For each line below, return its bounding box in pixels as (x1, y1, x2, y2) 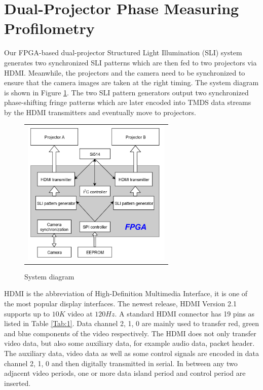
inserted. (4, 377, 31, 388)
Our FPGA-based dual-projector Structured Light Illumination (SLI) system (4, 47, 242, 58)
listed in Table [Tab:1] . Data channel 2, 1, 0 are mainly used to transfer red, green (4, 318, 259, 329)
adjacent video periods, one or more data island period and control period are (4, 368, 246, 378)
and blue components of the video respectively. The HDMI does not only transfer (4, 328, 256, 338)
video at (67, 308, 93, 318)
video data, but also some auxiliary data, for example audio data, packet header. (4, 338, 255, 348)
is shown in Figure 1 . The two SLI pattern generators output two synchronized (4, 87, 249, 97)
